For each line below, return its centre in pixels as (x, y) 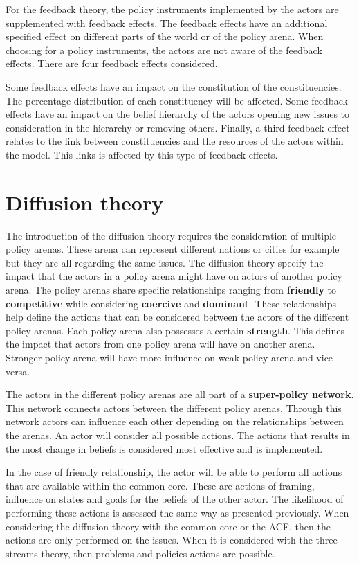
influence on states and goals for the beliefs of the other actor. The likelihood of (175, 499)
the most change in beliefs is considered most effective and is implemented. (164, 448)
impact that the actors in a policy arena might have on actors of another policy (174, 276)
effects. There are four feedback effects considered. (112, 63)
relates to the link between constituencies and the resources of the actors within (175, 141)
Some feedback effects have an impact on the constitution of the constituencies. (174, 86)
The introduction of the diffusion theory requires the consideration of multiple (171, 235)
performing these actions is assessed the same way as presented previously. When (177, 512)
